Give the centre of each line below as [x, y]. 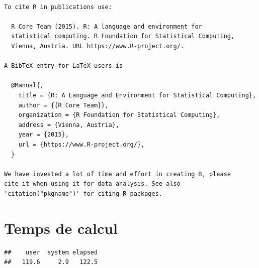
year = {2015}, [44, 135]
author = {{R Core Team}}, [63, 105]
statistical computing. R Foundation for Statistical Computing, [123, 36]
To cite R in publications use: [58, 7]
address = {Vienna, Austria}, [69, 125]
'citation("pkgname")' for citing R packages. [83, 193]
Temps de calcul [61, 228]
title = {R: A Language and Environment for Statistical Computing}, [137, 95]
